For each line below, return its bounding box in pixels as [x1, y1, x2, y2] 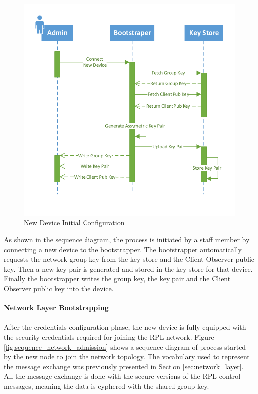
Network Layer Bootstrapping [4, 302, 109, 313]
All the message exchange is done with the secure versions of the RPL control [4, 371, 241, 381]
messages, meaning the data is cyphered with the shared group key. [4, 380, 209, 391]
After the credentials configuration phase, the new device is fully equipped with [4, 322, 246, 332]
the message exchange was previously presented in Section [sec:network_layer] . [4, 361, 244, 371]
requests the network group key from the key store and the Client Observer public [4, 254, 255, 264]
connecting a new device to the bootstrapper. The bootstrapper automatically [4, 244, 242, 254]
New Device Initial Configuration [24, 217, 125, 228]
